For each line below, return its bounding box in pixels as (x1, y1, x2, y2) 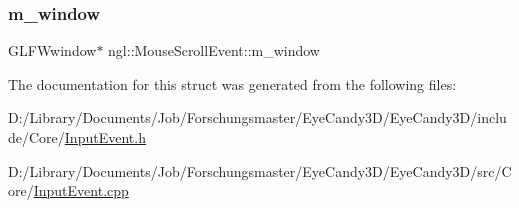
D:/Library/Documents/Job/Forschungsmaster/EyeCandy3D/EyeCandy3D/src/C (8, 160, 512, 181)
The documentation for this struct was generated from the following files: (8, 73, 457, 94)
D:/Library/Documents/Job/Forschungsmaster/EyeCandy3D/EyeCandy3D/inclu (8, 107, 507, 128)
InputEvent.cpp (33, 180, 129, 201)
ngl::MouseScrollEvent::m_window (108, 40, 320, 61)
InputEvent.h (64, 127, 146, 147)
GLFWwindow (8, 40, 97, 61)
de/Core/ (8, 127, 65, 147)
